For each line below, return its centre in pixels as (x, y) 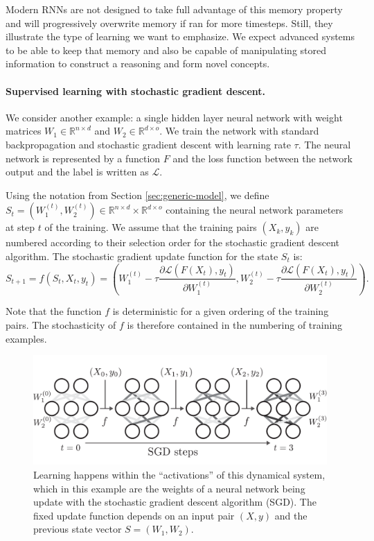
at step (20, 227)
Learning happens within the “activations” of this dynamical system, (179, 474)
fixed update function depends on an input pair (134, 515)
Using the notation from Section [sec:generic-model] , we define (137, 195)
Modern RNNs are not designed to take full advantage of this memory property (174, 9)
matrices (24, 131)
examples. (26, 338)
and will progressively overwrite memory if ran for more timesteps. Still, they (169, 23)
